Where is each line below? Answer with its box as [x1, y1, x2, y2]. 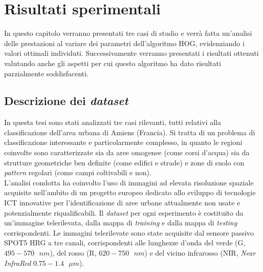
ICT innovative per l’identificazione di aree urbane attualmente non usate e [4, 197, 240, 208]
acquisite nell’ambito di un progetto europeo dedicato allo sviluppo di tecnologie [4, 187, 256, 198]
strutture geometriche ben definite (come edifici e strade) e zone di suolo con [4, 157, 245, 168]
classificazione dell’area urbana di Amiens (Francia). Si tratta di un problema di [4, 127, 255, 137]
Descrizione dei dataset [4, 93, 128, 109]
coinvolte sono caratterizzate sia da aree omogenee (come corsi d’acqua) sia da [4, 147, 250, 158]
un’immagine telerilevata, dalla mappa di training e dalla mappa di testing [4, 217, 237, 228]
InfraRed [4, 257, 31, 268]
